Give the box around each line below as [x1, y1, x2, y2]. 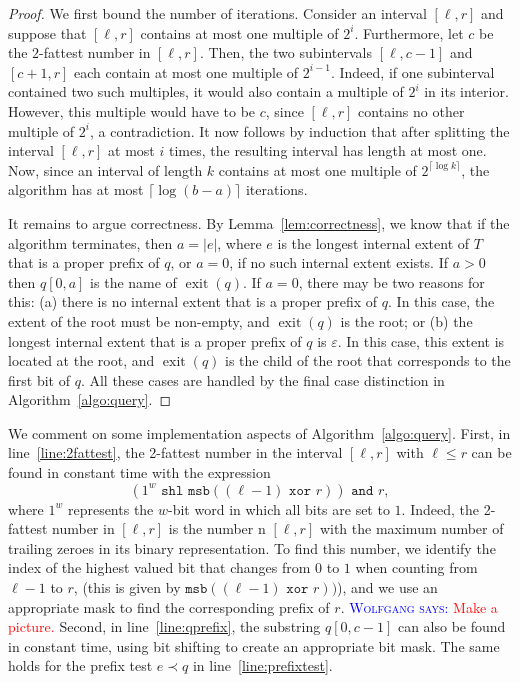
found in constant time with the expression [8, 462, 271, 483]
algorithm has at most [8, 179, 144, 200]
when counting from [355, 557, 478, 578]
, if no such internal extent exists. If [229, 252, 449, 273]
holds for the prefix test [8, 655, 153, 676]
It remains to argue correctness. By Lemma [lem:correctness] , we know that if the [8, 212, 510, 233]
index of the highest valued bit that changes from [8, 557, 311, 578]
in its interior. [424, 81, 509, 102]
